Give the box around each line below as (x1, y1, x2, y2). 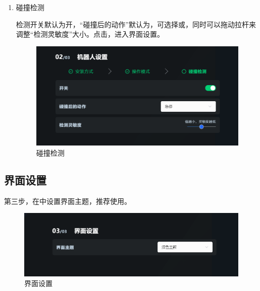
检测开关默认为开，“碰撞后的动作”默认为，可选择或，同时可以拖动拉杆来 (16, 19, 256, 29)
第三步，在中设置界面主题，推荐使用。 (4, 195, 131, 206)
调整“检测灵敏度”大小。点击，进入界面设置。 (16, 29, 165, 39)
